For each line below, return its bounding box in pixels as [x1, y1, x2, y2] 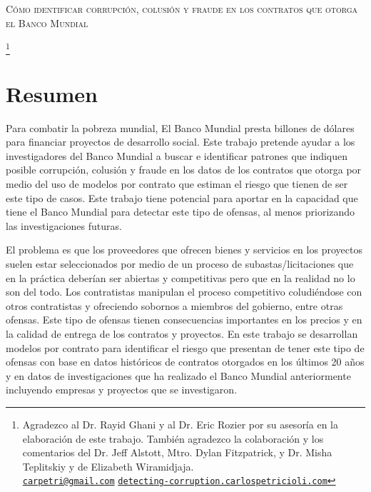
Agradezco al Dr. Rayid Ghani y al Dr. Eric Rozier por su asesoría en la [22, 416, 338, 431]
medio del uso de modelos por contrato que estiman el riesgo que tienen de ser [6, 176, 348, 191]
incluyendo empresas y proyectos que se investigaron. [6, 382, 238, 397]
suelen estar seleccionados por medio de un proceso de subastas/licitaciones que [6, 256, 354, 271]
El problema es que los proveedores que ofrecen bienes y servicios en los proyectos [6, 242, 362, 257]
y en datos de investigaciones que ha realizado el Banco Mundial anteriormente [6, 368, 351, 383]
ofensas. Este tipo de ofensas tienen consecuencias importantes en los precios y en [6, 312, 362, 327]
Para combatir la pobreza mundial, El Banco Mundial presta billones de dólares [6, 120, 355, 135]
